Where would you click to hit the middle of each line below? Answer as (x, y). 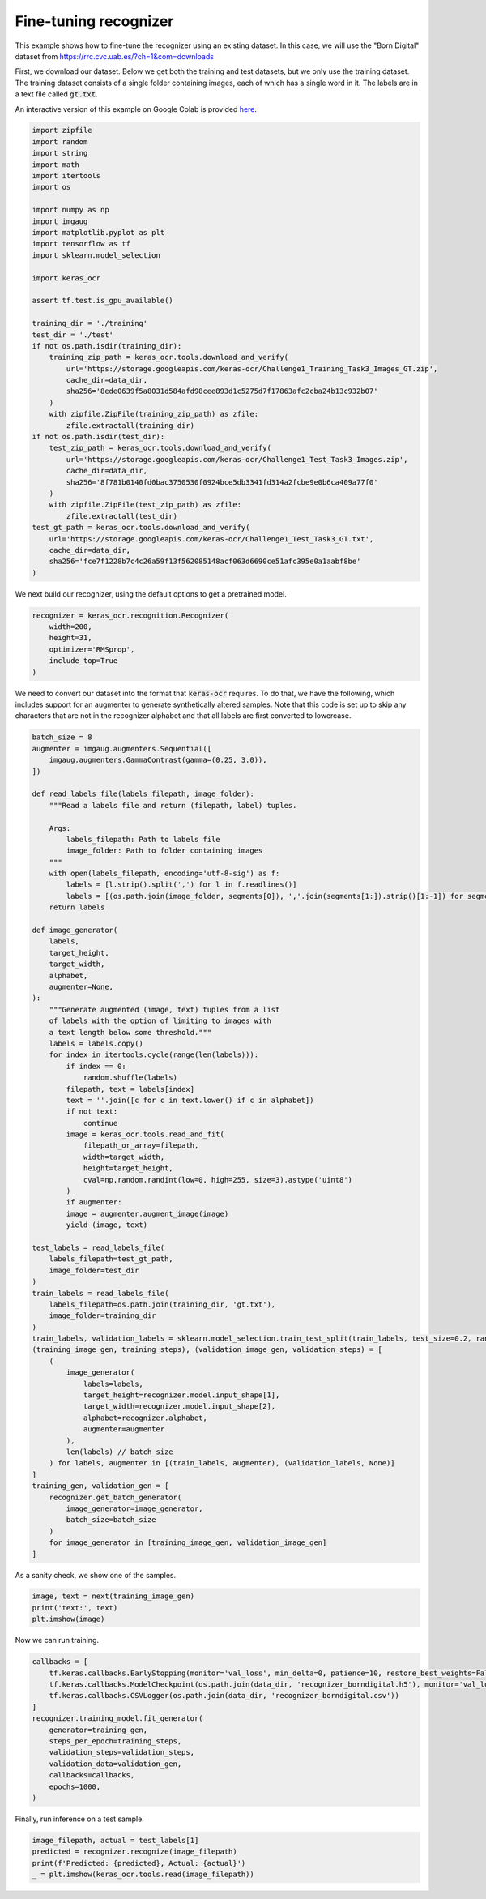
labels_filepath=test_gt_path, (111, 1259)
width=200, (70, 627)
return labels (77, 907)
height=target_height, (128, 1168)
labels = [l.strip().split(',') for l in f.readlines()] (181, 885)
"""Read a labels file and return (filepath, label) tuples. (173, 805)
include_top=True (83, 661)
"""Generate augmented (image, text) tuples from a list (164, 1009)
